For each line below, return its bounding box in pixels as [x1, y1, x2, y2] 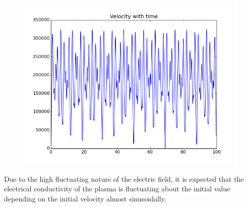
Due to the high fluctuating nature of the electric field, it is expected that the [4, 173, 244, 184]
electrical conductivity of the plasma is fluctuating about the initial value [4, 183, 230, 194]
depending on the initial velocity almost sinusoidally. [4, 193, 166, 203]
